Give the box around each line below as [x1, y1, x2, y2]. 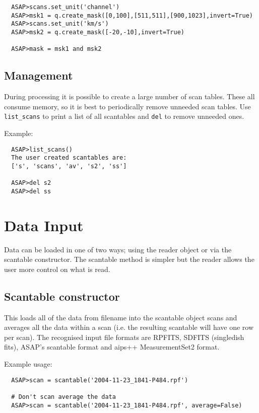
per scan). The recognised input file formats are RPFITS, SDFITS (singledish [4, 331, 244, 342]
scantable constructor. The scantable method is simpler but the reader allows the [4, 254, 254, 264]
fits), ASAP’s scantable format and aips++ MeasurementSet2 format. [4, 341, 220, 352]
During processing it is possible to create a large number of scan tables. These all [4, 91, 255, 102]
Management [4, 67, 73, 83]
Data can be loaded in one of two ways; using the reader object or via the [4, 244, 232, 254]
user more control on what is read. [4, 263, 110, 274]
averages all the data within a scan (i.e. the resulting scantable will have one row [4, 322, 254, 332]
